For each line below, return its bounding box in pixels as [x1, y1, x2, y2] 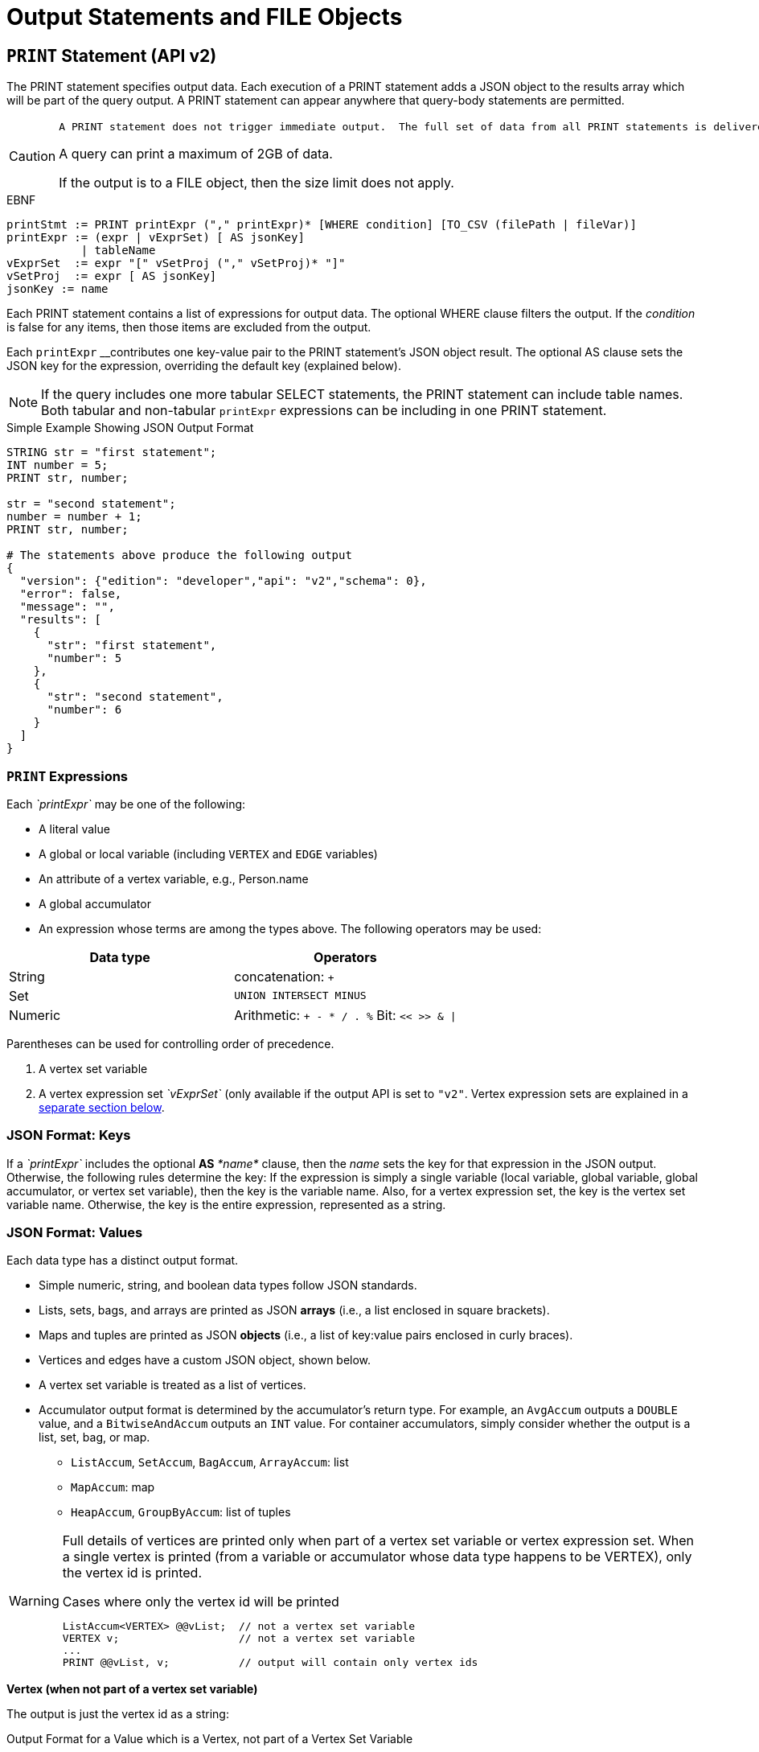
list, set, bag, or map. [39, 1430, 150, 1445]
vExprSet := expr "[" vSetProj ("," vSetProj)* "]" [6, 257, 346, 270]
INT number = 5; [6, 459, 109, 472]
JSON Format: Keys [6, 1127, 131, 1144]
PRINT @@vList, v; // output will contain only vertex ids [62, 1656, 478, 1669]
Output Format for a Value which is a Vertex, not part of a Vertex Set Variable [6, 1732, 413, 1746]
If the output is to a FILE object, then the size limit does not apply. [59, 175, 454, 191]
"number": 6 [47, 703, 122, 717]
